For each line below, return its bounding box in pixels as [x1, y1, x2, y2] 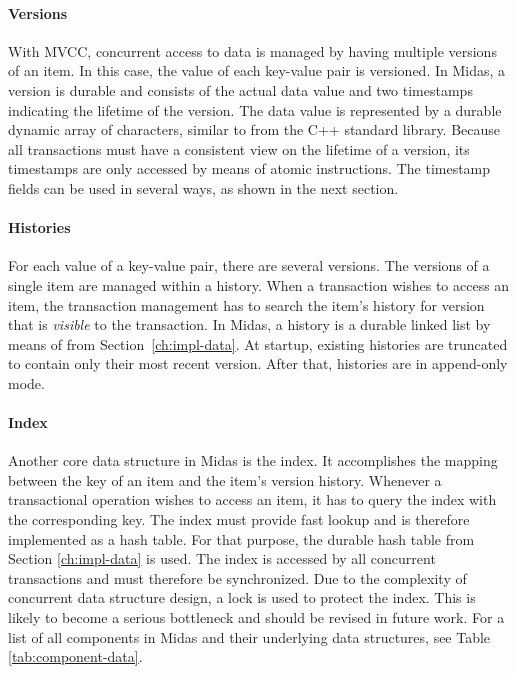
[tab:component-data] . [8, 646, 143, 667]
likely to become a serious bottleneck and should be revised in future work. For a [8, 607, 505, 628]
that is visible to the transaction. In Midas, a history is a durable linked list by [8, 314, 491, 335]
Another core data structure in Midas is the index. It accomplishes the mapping [8, 450, 498, 471]
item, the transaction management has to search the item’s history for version [8, 294, 485, 315]
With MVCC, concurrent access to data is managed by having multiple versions [8, 40, 497, 61]
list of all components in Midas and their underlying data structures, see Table [8, 626, 491, 647]
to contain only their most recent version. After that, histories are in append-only [8, 353, 508, 374]
